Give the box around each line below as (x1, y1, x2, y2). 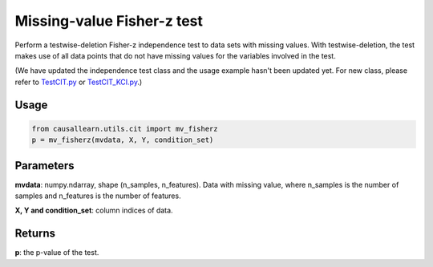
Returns (14, 227, 56, 241)
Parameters (14, 159, 75, 172)
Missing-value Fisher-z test (14, 12, 204, 30)
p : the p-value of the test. (14, 248, 99, 257)
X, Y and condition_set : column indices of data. (14, 205, 173, 216)
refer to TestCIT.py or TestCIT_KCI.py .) (14, 77, 143, 87)
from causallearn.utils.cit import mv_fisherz (31, 124, 218, 133)
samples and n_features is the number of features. (14, 191, 181, 200)
